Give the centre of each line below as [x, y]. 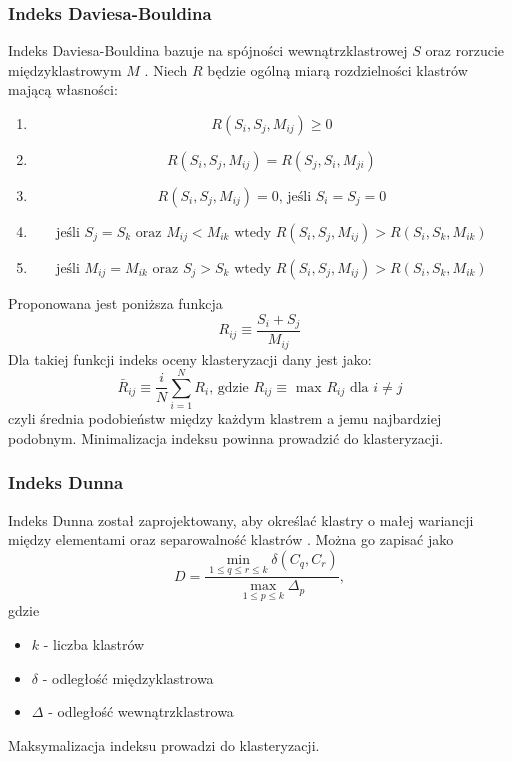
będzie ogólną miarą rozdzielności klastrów [337, 69]
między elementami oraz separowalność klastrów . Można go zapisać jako [231, 539]
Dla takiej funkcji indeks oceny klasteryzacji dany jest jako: [190, 358]
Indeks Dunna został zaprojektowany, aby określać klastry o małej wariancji [241, 519]
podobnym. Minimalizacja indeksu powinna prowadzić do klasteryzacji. [226, 437]
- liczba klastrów [94, 643]
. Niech [166, 69]
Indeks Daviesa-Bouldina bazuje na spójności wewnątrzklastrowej [208, 50]
